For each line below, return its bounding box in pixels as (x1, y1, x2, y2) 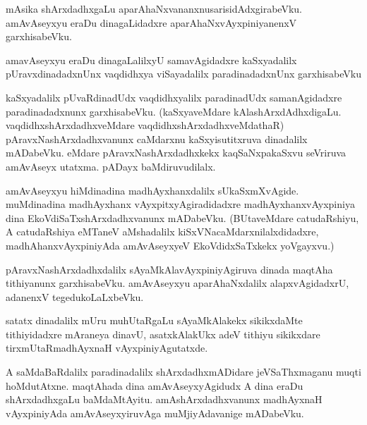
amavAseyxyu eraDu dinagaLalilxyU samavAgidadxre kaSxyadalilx (6, 52, 297, 67)
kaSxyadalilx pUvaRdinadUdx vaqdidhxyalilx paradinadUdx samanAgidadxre (6, 90, 342, 104)
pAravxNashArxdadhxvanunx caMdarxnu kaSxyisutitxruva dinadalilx (6, 131, 308, 146)
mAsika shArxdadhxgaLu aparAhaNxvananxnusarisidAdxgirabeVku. (6, 1, 302, 16)
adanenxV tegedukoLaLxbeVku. (6, 289, 144, 304)
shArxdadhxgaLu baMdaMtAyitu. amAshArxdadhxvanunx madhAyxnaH (6, 392, 323, 407)
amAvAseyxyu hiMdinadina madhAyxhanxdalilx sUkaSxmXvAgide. (6, 183, 299, 197)
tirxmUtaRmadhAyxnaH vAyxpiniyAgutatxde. (6, 340, 208, 355)
